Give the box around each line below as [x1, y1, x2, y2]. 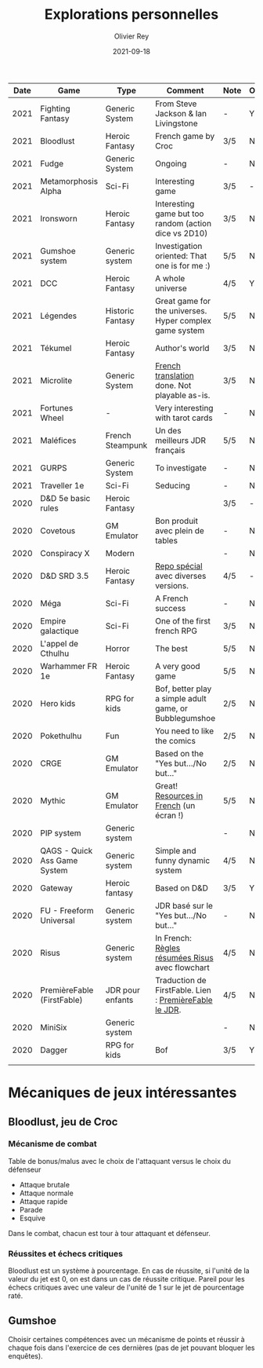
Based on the [155, 748, 204, 759]
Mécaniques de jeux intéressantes [8, 1084, 237, 1102]
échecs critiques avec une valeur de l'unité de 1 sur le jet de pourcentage [8, 1282, 244, 1293]
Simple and [155, 845, 197, 856]
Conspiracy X [40, 547, 90, 558]
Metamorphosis [40, 175, 99, 186]
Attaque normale [19, 1188, 74, 1198]
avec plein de [155, 525, 205, 536]
